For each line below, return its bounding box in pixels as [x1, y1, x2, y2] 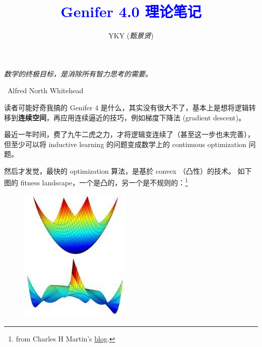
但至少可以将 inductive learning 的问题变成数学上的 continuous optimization [4, 138, 246, 149]
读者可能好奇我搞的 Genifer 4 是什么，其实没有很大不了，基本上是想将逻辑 [4, 102, 249, 112]
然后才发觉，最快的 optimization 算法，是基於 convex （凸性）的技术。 [4, 165, 235, 176]
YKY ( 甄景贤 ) [108, 30, 154, 41]
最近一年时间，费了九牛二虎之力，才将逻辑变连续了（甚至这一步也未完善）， [4, 129, 254, 140]
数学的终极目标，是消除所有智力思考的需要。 [4, 68, 152, 79]
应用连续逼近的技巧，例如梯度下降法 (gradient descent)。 [60, 112, 246, 122]
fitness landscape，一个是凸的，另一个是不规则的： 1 [20, 176, 188, 188]
